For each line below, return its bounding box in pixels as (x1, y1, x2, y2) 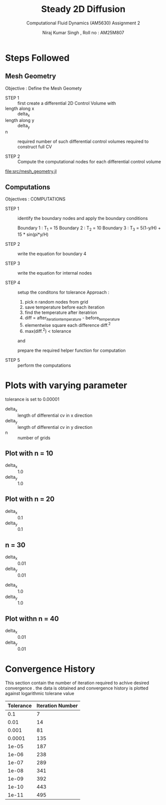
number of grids (17, 434, 51, 441)
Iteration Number (36, 702, 78, 709)
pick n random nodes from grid (24, 299, 88, 304)
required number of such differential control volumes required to (17, 138, 149, 145)
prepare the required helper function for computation (17, 347, 126, 354)
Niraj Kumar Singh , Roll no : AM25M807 (42, 29, 124, 35)
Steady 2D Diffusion (41, 3, 125, 15)
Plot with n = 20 (5, 495, 55, 503)
